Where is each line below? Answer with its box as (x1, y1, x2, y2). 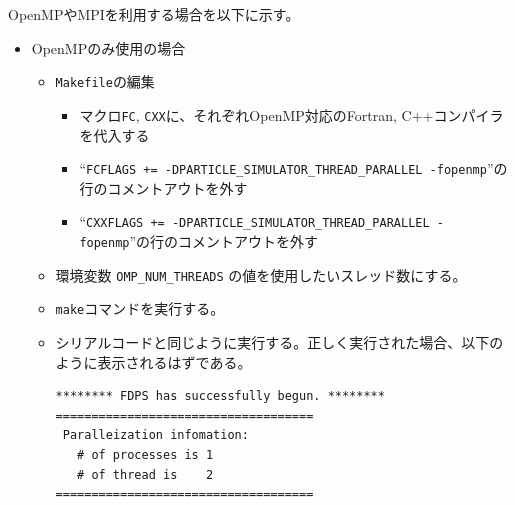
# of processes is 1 (77, 447, 214, 462)
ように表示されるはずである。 (55, 351, 252, 372)
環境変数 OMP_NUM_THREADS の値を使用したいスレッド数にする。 (55, 264, 467, 285)
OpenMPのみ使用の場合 (31, 37, 186, 58)
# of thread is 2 (77, 467, 214, 482)
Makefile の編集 (55, 71, 155, 92)
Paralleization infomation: (62, 428, 249, 443)
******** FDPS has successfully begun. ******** (55, 389, 385, 404)
